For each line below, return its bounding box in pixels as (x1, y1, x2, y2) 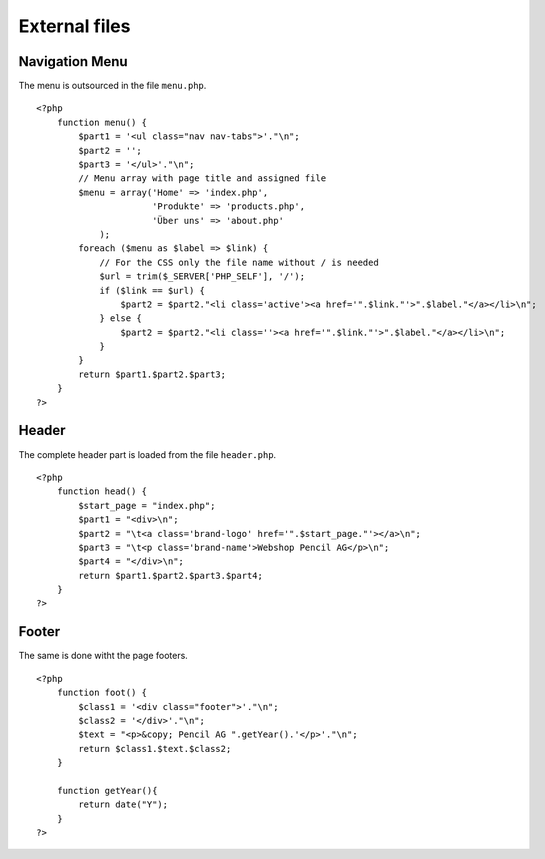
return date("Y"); (78, 799, 169, 810)
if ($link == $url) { (99, 285, 205, 296)
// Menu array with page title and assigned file (78, 173, 327, 184)
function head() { (56, 486, 148, 497)
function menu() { (56, 116, 148, 128)
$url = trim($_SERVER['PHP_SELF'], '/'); (99, 271, 305, 282)
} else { (99, 313, 142, 324)
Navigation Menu (18, 53, 129, 70)
